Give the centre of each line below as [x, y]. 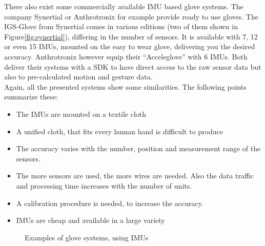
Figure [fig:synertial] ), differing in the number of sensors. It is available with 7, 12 [131, 36]
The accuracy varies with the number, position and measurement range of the [138, 148]
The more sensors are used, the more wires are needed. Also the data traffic [135, 176]
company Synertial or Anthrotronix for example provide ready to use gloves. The [131, 16]
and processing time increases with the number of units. [104, 185]
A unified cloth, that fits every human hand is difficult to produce [119, 131]
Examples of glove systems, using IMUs [87, 237]
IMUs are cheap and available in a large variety [90, 220]
